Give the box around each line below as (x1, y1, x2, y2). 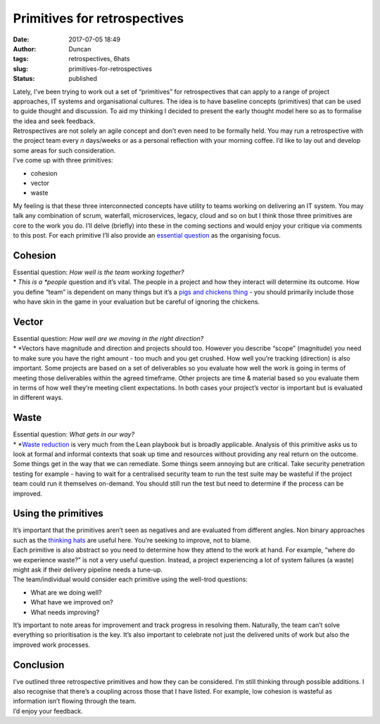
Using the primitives (13, 508, 103, 519)
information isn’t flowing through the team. (13, 697, 137, 706)
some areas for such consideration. (13, 146, 116, 155)
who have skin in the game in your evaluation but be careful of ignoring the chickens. (13, 297, 260, 306)
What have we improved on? (30, 598, 113, 607)
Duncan (68, 44, 91, 53)
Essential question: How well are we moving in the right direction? (13, 334, 204, 342)
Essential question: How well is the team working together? (13, 268, 184, 276)
